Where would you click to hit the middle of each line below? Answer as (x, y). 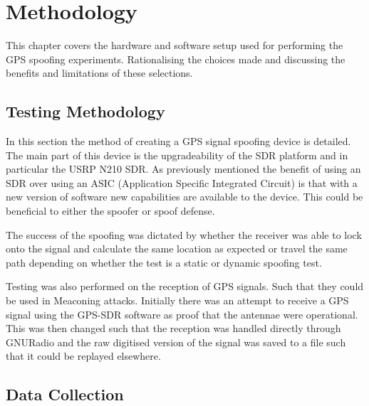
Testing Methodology (85, 111)
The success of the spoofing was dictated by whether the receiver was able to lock (184, 234)
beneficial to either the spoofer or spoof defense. (110, 211)
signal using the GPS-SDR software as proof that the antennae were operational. (182, 314)
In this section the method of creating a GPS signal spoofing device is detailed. (178, 141)
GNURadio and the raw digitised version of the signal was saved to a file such (176, 342)
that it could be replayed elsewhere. (83, 356)
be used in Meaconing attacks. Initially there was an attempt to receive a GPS (177, 300)
